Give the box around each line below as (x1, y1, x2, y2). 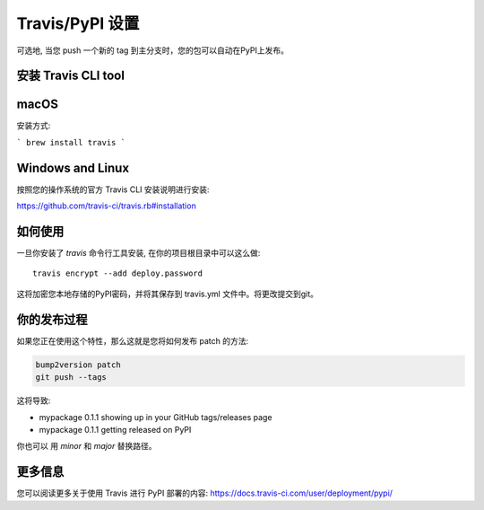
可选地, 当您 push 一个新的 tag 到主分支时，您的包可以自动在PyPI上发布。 (16, 45, 289, 56)
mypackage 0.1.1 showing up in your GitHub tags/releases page (39, 411, 272, 422)
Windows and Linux (16, 160, 130, 175)
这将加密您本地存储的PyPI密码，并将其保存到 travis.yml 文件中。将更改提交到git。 (16, 288, 318, 299)
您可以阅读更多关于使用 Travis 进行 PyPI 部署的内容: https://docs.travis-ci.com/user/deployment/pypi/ (16, 488, 393, 498)
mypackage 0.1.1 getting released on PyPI (39, 424, 192, 435)
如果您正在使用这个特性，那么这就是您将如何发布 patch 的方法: (16, 335, 249, 346)
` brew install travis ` (16, 137, 125, 147)
